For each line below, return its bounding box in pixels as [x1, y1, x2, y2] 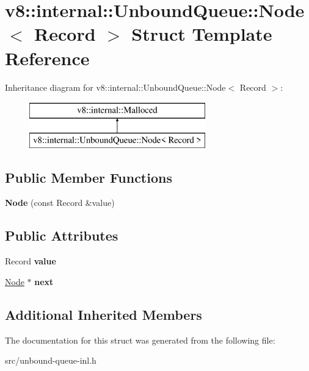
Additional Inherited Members [5, 305, 202, 323]
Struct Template [131, 21, 272, 46]
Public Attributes [5, 226, 118, 245]
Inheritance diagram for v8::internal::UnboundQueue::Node [5, 80, 226, 93]
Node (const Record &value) [5, 196, 115, 209]
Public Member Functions [5, 168, 172, 186]
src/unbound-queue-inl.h [5, 354, 96, 367]
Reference [5, 45, 90, 70]
